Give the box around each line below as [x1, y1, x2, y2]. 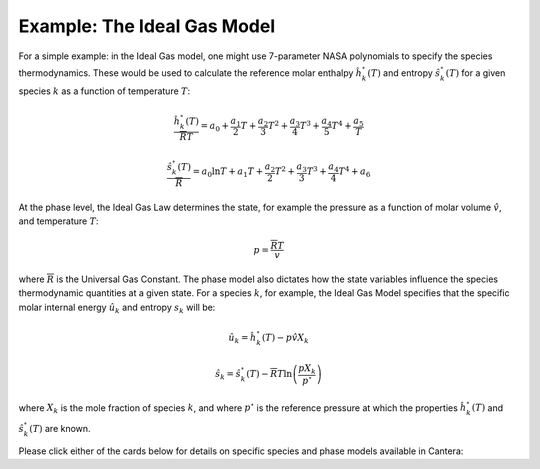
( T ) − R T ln [246, 368, 293, 380]
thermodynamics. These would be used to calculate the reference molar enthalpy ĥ [18, 66, 363, 79]
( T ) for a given [445, 66, 506, 79]
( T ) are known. [28, 423, 91, 435]
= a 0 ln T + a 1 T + [192, 166, 264, 180]
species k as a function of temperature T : [18, 85, 190, 97]
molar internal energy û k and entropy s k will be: [18, 301, 216, 315]
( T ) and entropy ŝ [367, 66, 441, 79]
